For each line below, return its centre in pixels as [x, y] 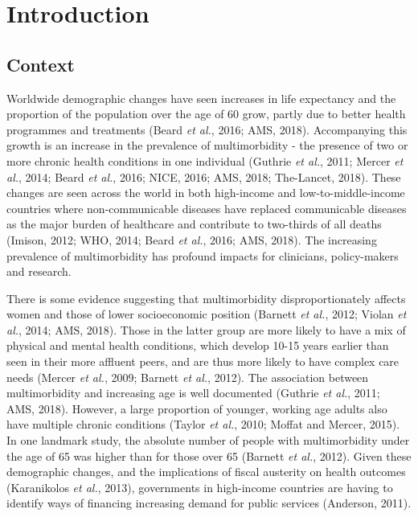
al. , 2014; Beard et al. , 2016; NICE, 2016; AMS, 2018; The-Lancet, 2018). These [204, 176]
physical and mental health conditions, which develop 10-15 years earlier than [198, 345]
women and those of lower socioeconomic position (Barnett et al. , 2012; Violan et [207, 314]
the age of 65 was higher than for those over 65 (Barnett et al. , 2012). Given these [209, 455]
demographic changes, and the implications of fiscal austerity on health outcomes [206, 472]
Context [41, 64]
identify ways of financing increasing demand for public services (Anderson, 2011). [209, 503]
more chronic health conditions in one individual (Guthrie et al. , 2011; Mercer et [205, 160]
